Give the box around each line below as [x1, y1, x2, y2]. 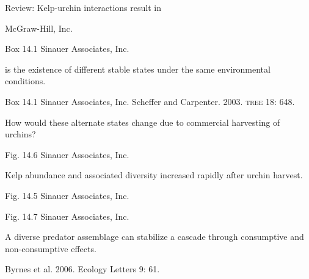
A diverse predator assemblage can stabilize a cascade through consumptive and [5, 230, 304, 243]
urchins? [5, 128, 36, 140]
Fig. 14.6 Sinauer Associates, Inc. [5, 148, 129, 161]
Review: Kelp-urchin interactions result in [5, 1, 161, 13]
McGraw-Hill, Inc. [5, 21, 73, 34]
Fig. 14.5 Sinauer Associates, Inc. [5, 189, 129, 201]
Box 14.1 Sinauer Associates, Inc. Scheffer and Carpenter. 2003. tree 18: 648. [5, 95, 295, 107]
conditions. [5, 74, 46, 87]
